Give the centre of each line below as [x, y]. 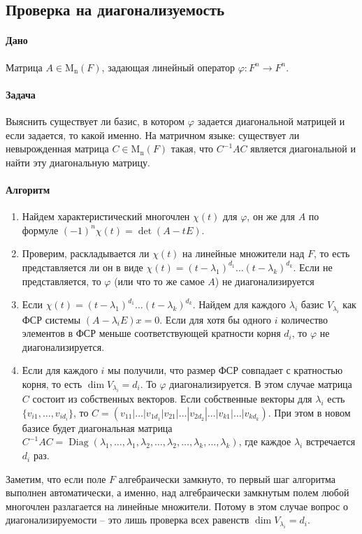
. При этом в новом [309, 412]
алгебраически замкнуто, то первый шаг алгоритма [227, 478]
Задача [21, 94]
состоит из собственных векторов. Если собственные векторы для [172, 399]
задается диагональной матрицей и [271, 121]
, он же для [271, 216]
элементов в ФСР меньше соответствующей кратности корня [151, 333]
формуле [40, 230]
